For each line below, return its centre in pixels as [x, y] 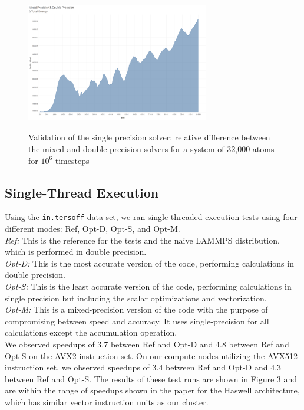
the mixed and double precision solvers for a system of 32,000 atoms [151, 148]
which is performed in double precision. [76, 252]
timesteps [72, 160]
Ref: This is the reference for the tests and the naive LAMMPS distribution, [142, 240]
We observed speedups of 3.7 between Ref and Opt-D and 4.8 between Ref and [147, 344]
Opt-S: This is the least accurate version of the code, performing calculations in [148, 286]
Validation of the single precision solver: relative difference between [149, 137]
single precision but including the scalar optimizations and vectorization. [136, 298]
